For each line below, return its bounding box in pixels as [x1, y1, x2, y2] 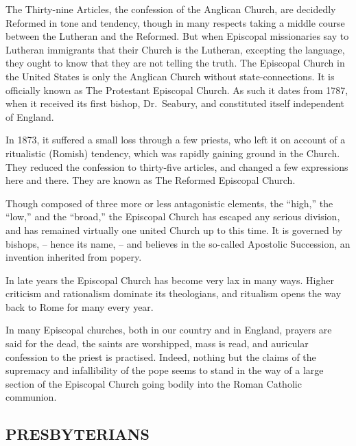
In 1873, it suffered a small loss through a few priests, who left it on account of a [5, 132, 346, 147]
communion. [5, 390, 57, 404]
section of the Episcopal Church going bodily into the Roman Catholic [5, 376, 302, 390]
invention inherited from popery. [5, 250, 142, 264]
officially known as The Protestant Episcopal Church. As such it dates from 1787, [5, 82, 348, 97]
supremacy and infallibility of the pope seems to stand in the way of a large [5, 363, 324, 377]
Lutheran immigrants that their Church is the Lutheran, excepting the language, [5, 42, 345, 56]
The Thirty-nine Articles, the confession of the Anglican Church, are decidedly [5, 2, 336, 16]
